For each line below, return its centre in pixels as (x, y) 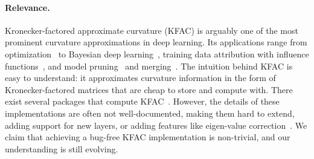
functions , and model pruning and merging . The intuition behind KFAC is (149, 66)
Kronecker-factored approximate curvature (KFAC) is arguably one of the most (152, 30)
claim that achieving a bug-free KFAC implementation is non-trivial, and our (148, 137)
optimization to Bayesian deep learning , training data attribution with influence (157, 54)
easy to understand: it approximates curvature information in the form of (140, 78)
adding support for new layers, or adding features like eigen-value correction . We (156, 125)
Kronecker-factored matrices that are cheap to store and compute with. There (149, 89)
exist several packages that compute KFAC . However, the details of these (142, 101)
